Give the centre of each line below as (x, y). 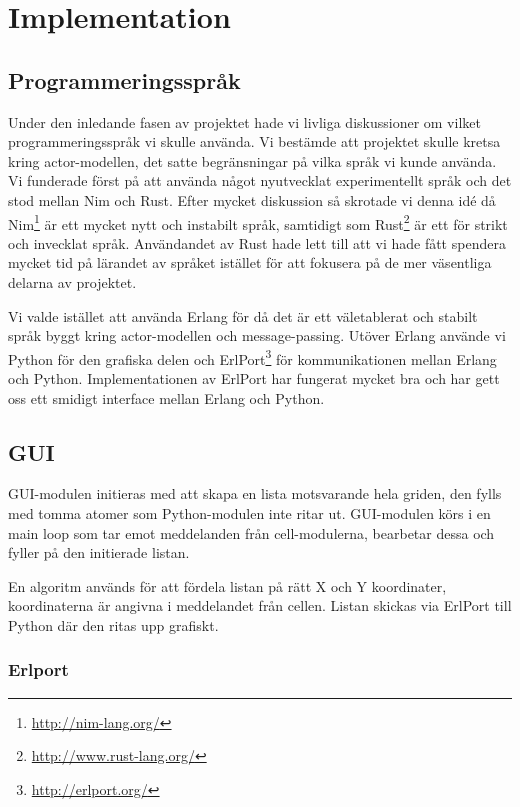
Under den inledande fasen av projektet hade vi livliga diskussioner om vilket (244, 121)
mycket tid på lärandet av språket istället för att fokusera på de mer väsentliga (250, 262)
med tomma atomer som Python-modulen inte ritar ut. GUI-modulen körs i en (249, 513)
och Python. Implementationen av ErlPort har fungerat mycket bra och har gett (254, 378)
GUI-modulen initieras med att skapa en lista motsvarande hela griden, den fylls (255, 493)
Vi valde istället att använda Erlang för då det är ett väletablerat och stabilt (243, 315)
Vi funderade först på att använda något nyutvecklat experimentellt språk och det (260, 180)
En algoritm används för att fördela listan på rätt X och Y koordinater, (227, 585)
